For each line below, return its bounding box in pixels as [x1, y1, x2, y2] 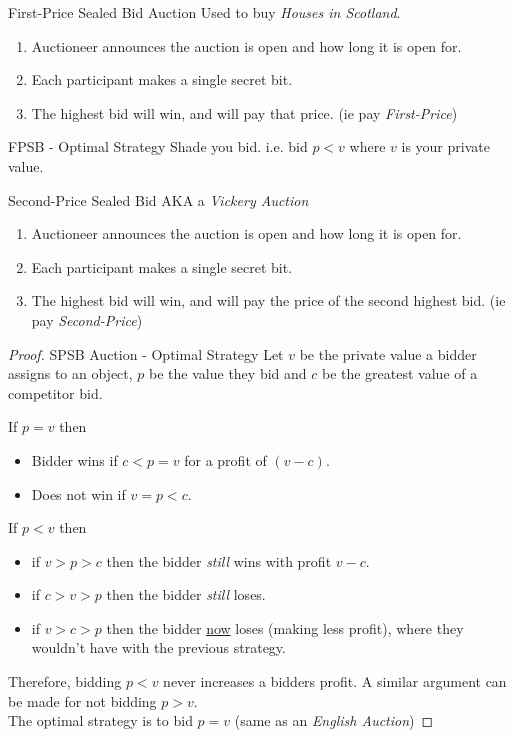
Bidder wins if [31, 449, 118, 470]
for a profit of [184, 449, 267, 470]
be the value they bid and [149, 363, 307, 384]
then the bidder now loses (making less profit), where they [106, 617, 464, 638]
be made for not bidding [8, 690, 157, 711]
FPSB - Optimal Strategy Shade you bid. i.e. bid [8, 136, 308, 157]
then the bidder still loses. [106, 584, 266, 605]
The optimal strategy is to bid [8, 710, 193, 731]
